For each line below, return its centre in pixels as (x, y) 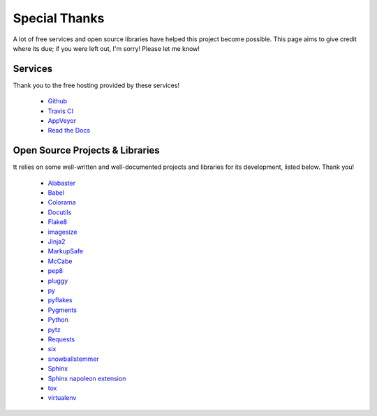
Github (58, 101)
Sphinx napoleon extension (87, 378)
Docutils (60, 212)
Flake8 (58, 222)
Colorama (62, 202)
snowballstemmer (73, 359)
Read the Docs (69, 131)
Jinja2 (57, 242)
